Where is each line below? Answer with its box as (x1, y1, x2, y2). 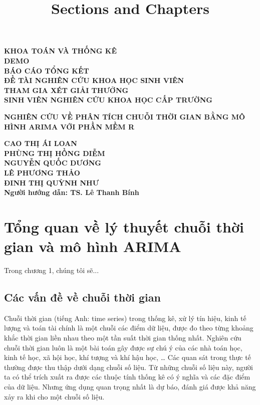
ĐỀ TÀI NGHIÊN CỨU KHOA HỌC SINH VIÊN (4, 75, 184, 85)
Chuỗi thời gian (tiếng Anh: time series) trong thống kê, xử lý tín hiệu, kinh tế (4, 312, 246, 323)
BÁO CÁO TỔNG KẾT (4, 65, 89, 75)
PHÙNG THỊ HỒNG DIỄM (4, 147, 105, 158)
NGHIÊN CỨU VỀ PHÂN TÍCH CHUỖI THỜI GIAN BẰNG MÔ (4, 111, 245, 121)
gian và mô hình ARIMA (4, 236, 181, 256)
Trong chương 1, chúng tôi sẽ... (4, 265, 99, 275)
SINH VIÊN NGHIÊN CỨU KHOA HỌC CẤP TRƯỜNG (4, 94, 212, 105)
